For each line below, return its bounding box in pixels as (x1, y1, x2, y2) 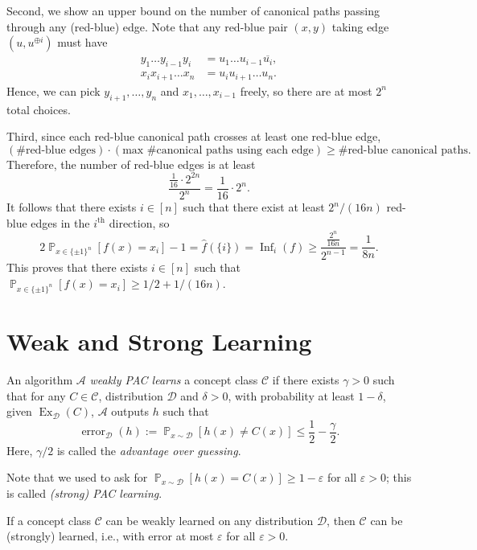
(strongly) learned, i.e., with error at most (6, 527, 214, 544)
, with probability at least (228, 387, 355, 404)
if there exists (272, 371, 339, 388)
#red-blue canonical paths (338, 144, 468, 156)
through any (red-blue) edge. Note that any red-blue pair (6, 18, 288, 35)
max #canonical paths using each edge (122, 144, 314, 156)
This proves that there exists (6, 259, 148, 276)
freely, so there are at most (240, 82, 372, 99)
